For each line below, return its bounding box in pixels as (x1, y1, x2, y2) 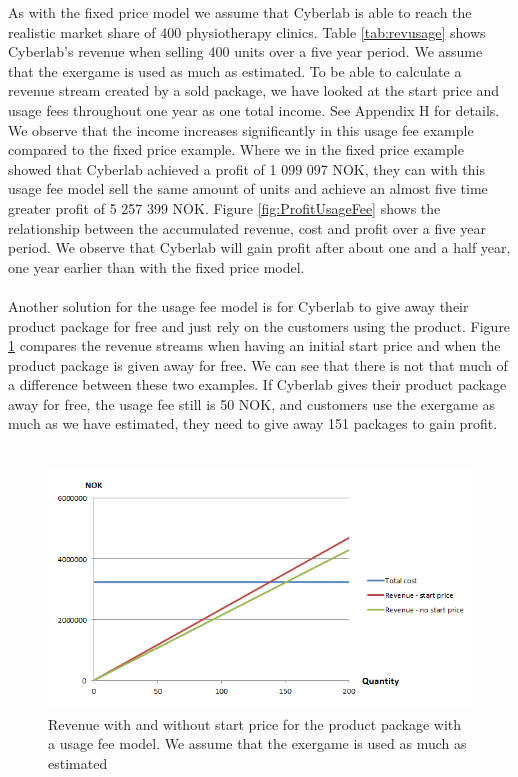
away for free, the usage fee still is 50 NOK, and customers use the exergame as (8, 393, 496, 414)
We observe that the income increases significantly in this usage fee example (8, 119, 474, 140)
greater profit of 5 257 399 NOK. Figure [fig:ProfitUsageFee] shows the (8, 197, 441, 218)
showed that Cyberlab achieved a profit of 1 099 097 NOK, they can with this (8, 158, 486, 179)
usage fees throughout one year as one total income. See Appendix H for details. (8, 99, 500, 120)
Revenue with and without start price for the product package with (48, 713, 462, 734)
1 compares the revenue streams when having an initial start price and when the (8, 335, 501, 356)
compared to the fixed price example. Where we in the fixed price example (8, 139, 464, 160)
